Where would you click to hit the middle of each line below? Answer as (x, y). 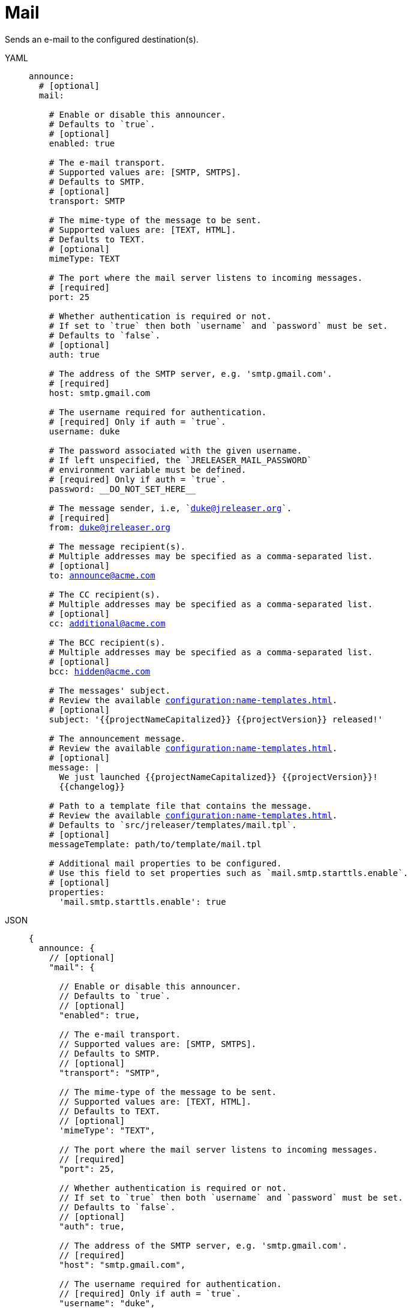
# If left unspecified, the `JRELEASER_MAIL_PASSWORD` (181, 460)
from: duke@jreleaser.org (110, 527)
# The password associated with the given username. (175, 450)
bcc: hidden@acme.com (100, 671)
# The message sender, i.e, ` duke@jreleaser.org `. (170, 508)
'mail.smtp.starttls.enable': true (142, 901)
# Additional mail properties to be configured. (165, 863)
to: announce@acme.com (102, 575)
